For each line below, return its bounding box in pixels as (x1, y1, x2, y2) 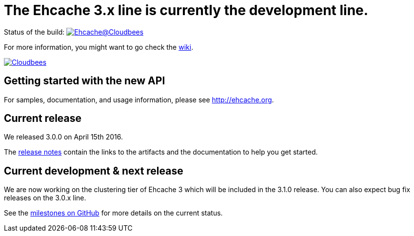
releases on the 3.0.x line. (4, 194, 86, 202)
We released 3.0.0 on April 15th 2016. (4, 133, 123, 141)
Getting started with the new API (4, 75, 165, 87)
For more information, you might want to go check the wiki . (4, 42, 194, 51)
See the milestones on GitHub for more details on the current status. (4, 209, 223, 217)
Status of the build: (4, 27, 65, 36)
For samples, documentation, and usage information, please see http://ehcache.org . (4, 95, 274, 104)
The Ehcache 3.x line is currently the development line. (4, 2, 369, 19)
